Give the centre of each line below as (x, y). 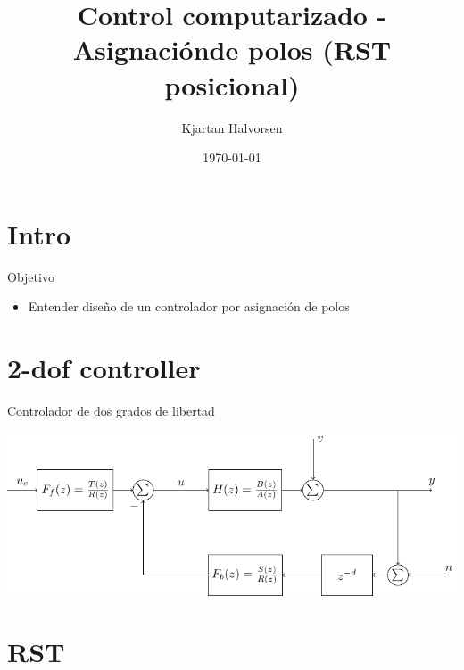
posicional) (232, 84)
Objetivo (31, 276)
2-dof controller (104, 368)
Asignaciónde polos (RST (232, 50)
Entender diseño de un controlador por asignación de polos (189, 306)
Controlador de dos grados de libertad (111, 410)
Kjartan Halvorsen (232, 127)
